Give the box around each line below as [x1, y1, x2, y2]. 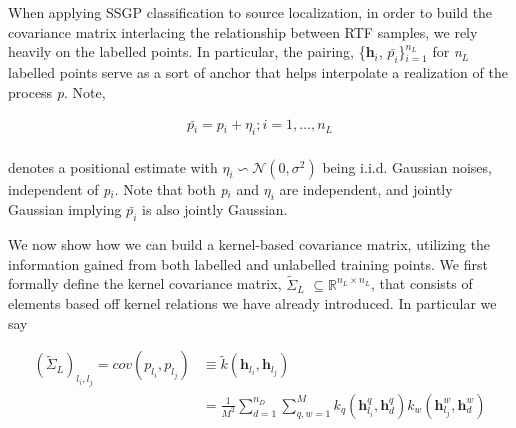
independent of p [8, 178, 111, 199]
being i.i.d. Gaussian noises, [322, 156, 492, 177]
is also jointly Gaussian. [141, 199, 288, 220]
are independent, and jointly [279, 178, 453, 199]
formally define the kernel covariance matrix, [8, 273, 282, 294]
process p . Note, [8, 81, 106, 102]
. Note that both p [114, 178, 228, 199]
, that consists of [371, 273, 473, 294]
